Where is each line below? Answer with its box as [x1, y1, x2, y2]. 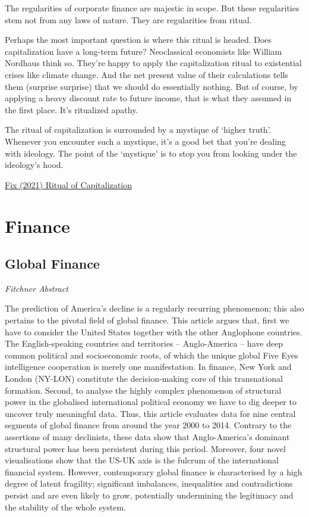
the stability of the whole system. [5, 500, 126, 513]
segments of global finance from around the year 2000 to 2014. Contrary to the [5, 419, 292, 431]
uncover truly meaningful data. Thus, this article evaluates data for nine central [5, 407, 296, 419]
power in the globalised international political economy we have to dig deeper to [5, 395, 297, 408]
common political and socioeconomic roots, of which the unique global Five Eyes [5, 348, 298, 361]
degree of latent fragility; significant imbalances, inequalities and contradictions [5, 477, 293, 490]
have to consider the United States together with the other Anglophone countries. [5, 325, 302, 338]
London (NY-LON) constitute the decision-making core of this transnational [5, 372, 283, 385]
